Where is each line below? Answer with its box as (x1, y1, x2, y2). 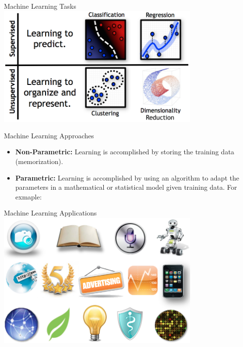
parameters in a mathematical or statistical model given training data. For (15, 182, 237, 192)
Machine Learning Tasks (4, 1, 76, 11)
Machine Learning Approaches (4, 130, 94, 140)
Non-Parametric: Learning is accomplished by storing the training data (15, 147, 234, 157)
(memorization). (15, 156, 63, 166)
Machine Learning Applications (4, 208, 97, 218)
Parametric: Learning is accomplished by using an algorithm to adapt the (15, 172, 239, 182)
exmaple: (15, 191, 42, 201)
